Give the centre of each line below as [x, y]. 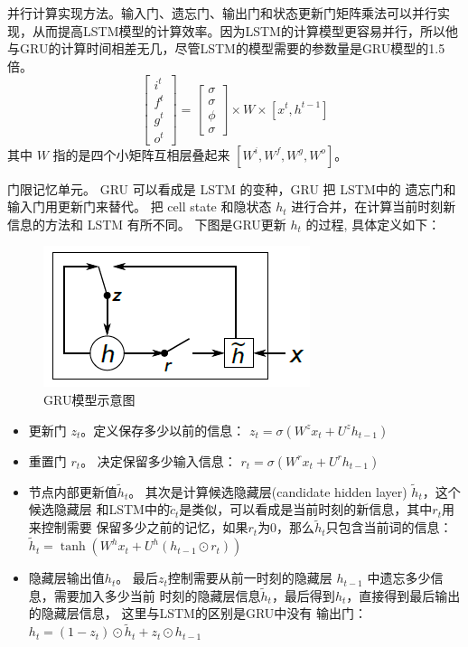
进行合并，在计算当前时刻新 [374, 206]
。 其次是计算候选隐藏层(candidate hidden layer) [268, 491]
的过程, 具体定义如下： [373, 224]
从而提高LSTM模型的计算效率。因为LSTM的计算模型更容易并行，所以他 [245, 30]
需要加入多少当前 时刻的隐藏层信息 [157, 595]
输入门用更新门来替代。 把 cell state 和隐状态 [140, 206]
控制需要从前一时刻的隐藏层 [250, 578]
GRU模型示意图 [89, 400]
